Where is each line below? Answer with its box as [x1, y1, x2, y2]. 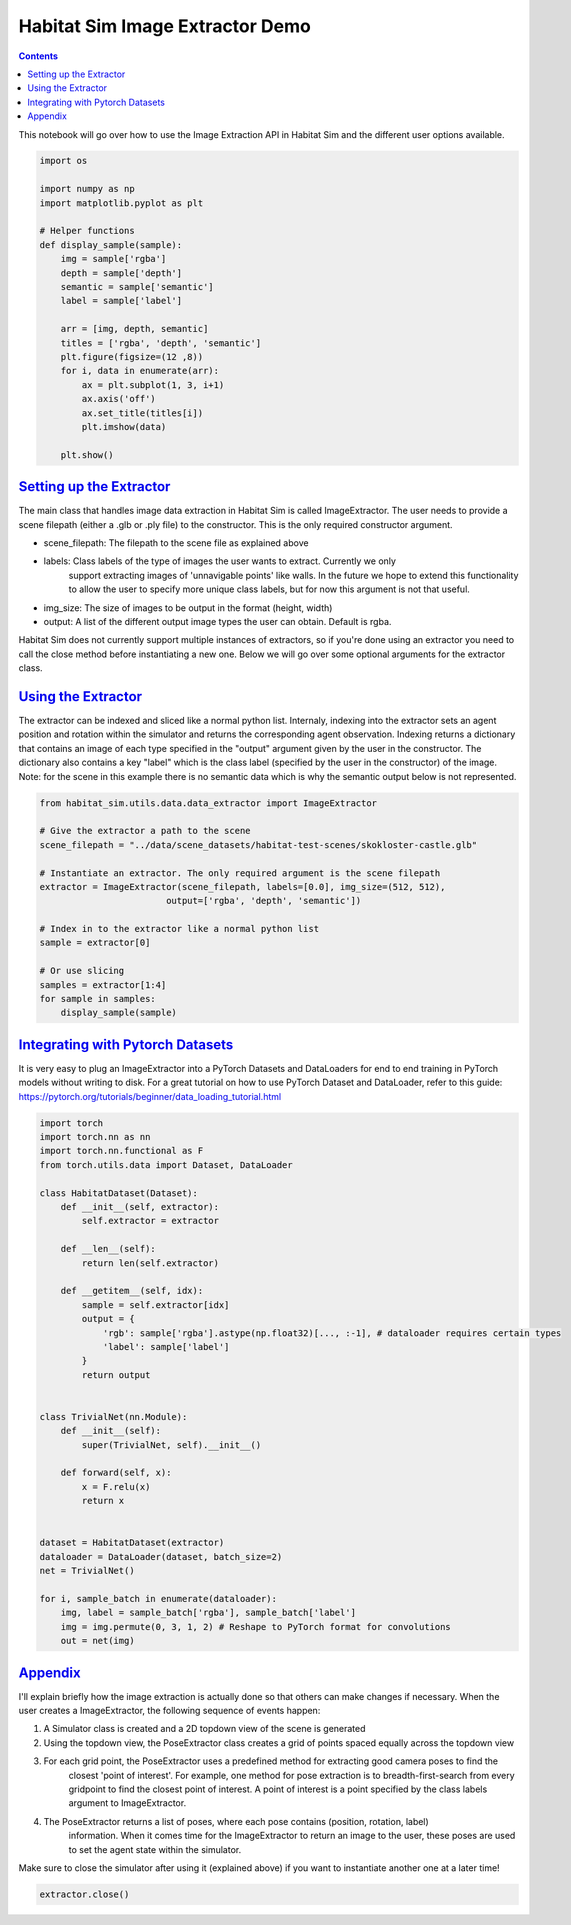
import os [39, 155, 88, 167]
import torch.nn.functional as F [39, 1145, 204, 1157]
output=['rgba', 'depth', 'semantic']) [165, 895, 362, 907]
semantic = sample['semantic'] [60, 281, 214, 292]
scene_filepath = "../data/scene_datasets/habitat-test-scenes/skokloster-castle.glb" [39, 839, 478, 850]
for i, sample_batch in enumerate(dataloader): [39, 1593, 277, 1604]
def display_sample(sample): [39, 239, 183, 250]
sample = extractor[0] [39, 937, 151, 949]
